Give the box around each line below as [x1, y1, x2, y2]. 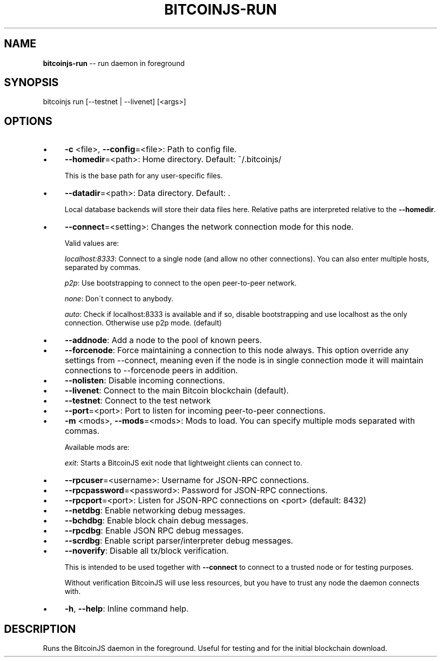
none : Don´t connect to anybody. [64, 294, 174, 303]
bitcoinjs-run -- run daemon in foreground [43, 58, 185, 68]
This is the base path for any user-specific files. [64, 171, 223, 180]
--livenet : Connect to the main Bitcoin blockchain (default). [64, 385, 289, 396]
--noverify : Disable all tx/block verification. [64, 546, 229, 556]
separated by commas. [64, 263, 141, 272]
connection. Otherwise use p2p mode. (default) [64, 318, 222, 327]
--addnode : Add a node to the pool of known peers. [64, 335, 262, 346]
